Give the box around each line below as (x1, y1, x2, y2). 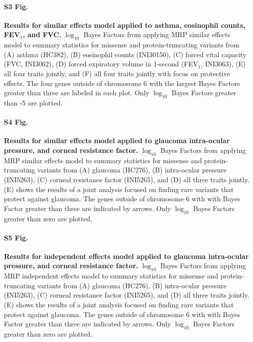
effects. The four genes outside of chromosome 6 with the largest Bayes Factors (4, 78, 240, 88)
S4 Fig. (4, 117, 28, 127)
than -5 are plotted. (4, 97, 63, 107)
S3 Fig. (4, 1, 28, 11)
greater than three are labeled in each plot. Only (4, 87, 149, 98)
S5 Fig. (4, 232, 28, 242)
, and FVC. (22, 29, 62, 40)
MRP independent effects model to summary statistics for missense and (4, 271, 218, 281)
